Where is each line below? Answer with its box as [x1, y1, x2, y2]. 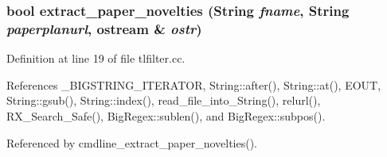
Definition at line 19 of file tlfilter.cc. [6, 50, 186, 67]
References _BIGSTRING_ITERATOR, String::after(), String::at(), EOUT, [6, 76, 381, 93]
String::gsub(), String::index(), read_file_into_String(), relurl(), [6, 92, 321, 109]
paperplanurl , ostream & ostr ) [6, 18, 202, 38]
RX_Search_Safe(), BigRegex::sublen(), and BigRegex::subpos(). [6, 107, 326, 124]
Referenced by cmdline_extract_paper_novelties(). [6, 134, 257, 151]
